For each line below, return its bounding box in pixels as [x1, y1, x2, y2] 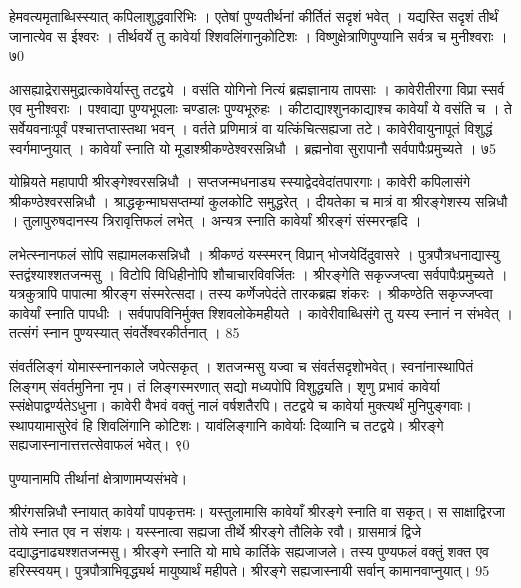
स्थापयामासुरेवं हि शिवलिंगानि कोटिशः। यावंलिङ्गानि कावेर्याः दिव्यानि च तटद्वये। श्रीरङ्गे [9, 414, 444, 435]
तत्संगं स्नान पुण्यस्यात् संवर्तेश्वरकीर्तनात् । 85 [9, 322, 240, 343]
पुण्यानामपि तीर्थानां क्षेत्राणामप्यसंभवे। [9, 467, 188, 488]
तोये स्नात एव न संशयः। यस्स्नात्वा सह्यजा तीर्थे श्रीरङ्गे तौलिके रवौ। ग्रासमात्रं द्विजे [9, 521, 421, 542]
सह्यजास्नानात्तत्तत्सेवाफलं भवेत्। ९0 [9, 434, 190, 455]
